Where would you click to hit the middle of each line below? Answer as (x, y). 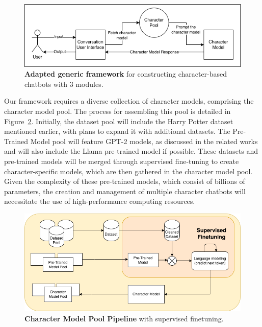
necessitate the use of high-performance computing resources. (100, 201)
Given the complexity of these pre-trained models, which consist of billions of (125, 181)
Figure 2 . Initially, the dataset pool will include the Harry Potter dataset (119, 121)
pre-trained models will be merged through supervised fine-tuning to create (122, 161)
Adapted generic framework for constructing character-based (126, 74)
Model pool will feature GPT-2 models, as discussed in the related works (144, 141)
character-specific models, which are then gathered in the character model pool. (128, 171)
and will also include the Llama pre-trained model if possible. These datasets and (131, 151)
